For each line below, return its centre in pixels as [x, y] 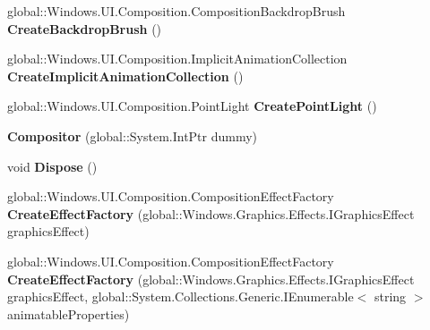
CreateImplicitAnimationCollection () [125, 76]
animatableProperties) [69, 313]
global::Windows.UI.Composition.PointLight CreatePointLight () [192, 106]
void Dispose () [52, 166]
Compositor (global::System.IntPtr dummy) [133, 135]
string [390, 296]
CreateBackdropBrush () [85, 28]
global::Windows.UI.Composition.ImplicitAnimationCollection [177, 59]
